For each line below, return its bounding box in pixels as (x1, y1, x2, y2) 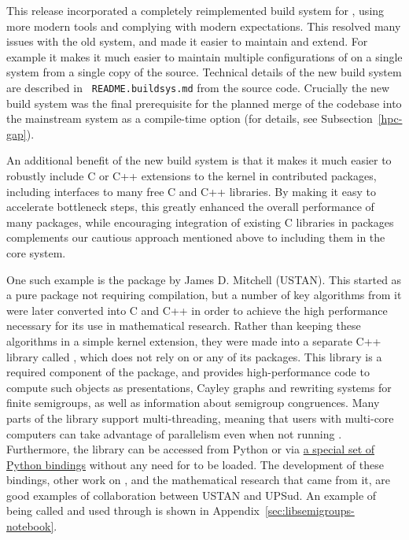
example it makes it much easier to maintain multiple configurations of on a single (6, 48, 403, 65)
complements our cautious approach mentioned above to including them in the (6, 229, 385, 246)
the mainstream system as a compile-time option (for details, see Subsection (6, 110, 373, 127)
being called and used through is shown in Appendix (6, 502, 260, 519)
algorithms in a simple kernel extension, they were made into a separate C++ (6, 332, 381, 349)
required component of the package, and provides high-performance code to (6, 364, 370, 380)
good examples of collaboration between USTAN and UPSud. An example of (6, 486, 377, 503)
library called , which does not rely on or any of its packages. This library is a (6, 348, 382, 364)
